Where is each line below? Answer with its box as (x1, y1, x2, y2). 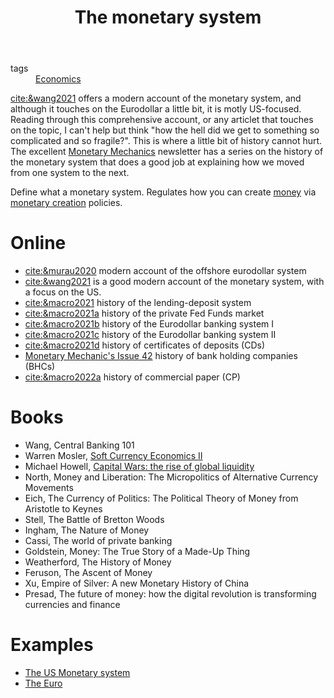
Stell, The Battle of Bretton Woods (24, 514, 165, 526)
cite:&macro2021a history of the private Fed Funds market (24, 307, 265, 320)
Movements (24, 482, 74, 494)
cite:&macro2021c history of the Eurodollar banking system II (24, 329, 277, 341)
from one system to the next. (10, 167, 130, 179)
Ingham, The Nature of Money (24, 524, 150, 536)
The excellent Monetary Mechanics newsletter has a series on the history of (10, 146, 324, 158)
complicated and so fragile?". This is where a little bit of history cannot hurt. (10, 135, 323, 147)
